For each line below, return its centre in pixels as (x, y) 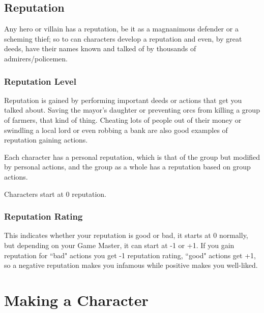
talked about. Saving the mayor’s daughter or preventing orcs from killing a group (132, 110)
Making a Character (76, 300)
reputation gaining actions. (46, 140)
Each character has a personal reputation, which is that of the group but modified (132, 156)
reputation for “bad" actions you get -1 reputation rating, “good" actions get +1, (130, 255)
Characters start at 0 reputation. (55, 194)
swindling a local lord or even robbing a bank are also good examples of (116, 130)
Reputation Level (40, 81)
